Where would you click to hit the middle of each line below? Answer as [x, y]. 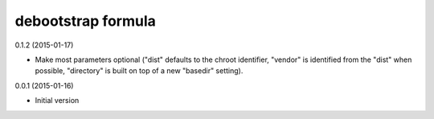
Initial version [57, 101]
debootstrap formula [86, 21]
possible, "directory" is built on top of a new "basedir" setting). [139, 71]
